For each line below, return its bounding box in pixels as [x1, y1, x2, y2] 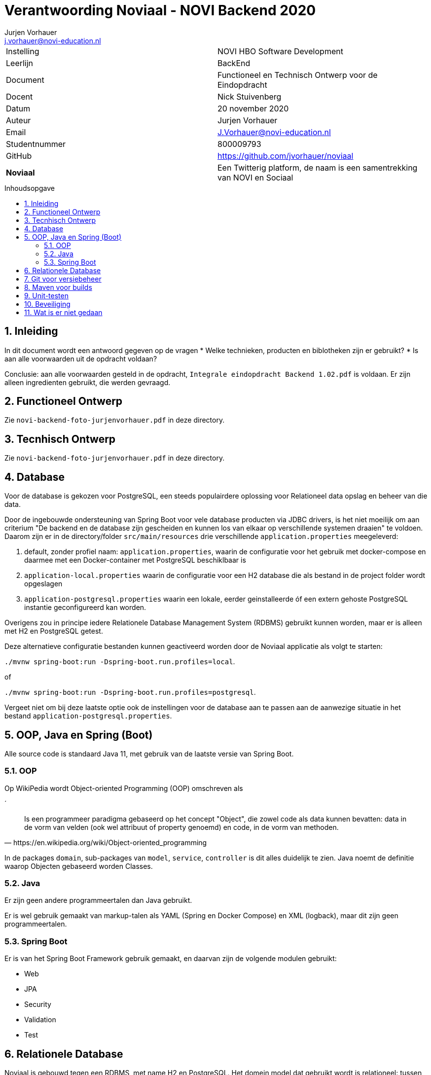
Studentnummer [6, 139, 66, 149]
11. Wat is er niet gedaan [24, 308, 103, 317]
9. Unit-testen [24, 291, 69, 300]
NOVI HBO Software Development [217, 46, 343, 56]
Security [24, 1000, 51, 1009]
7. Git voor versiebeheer [24, 274, 102, 283]
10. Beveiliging [24, 299, 71, 308]
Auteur [6, 115, 31, 125]
